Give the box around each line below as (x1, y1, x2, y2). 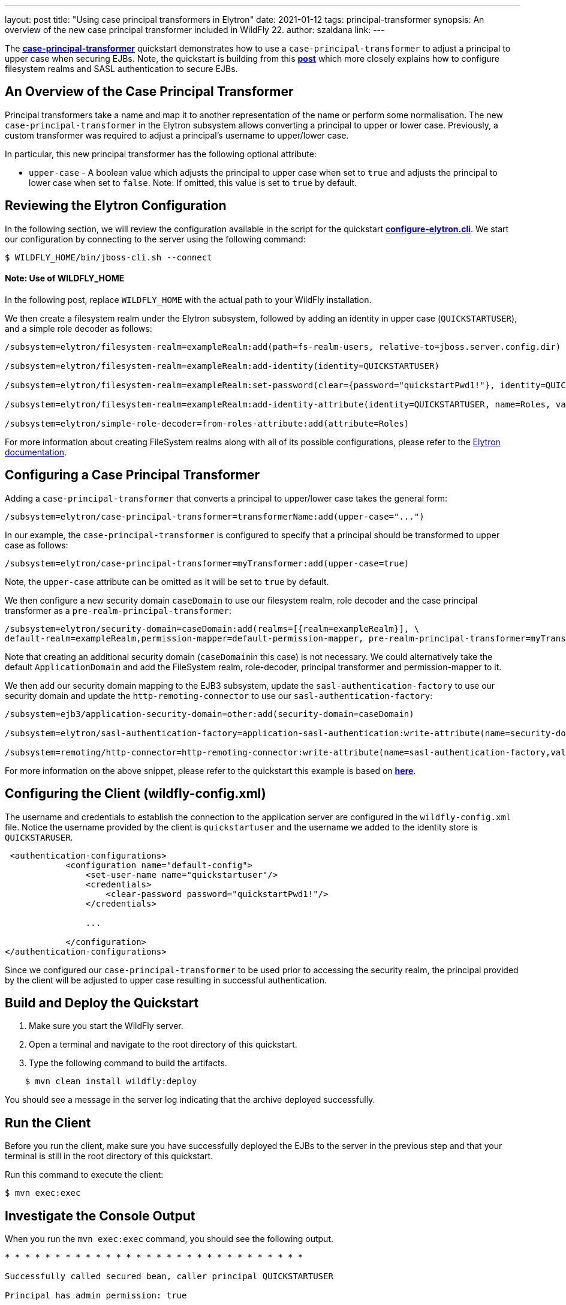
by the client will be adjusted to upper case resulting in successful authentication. (5, 974, 327, 985)
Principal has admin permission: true (5, 1291, 187, 1301)
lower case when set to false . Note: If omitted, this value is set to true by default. (29, 177, 357, 188)
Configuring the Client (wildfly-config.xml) (5, 786, 266, 802)
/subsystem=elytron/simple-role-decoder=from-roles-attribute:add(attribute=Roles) (5, 418, 410, 428)
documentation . (5, 446, 67, 457)
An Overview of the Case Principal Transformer (5, 84, 294, 100)
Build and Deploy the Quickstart (5, 995, 199, 1011)
